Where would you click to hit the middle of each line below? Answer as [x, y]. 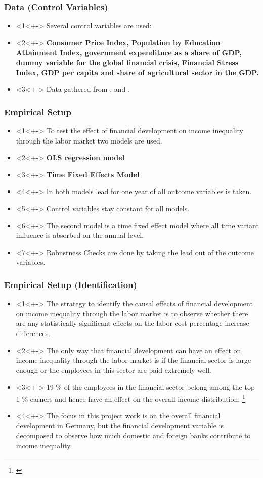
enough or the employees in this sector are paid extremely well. [114, 370]
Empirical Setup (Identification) [71, 284]
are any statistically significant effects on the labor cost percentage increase [133, 323]
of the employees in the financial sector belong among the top [159, 387]
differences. [33, 333]
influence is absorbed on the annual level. [80, 235]
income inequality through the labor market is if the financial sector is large [134, 360]
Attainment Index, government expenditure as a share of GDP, [129, 52]
